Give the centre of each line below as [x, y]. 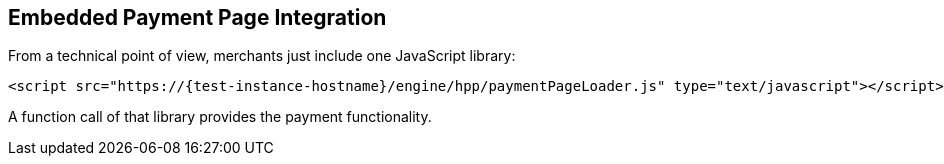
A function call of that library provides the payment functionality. [220, 117]
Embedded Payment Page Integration [197, 17]
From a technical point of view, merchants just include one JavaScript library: [262, 56]
